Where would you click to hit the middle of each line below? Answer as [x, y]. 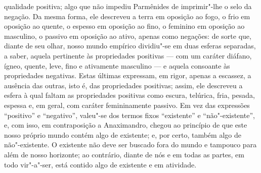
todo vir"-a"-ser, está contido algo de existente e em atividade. [100, 164]
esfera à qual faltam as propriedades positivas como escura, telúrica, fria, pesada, [129, 95]
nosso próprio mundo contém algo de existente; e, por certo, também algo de [123, 134]
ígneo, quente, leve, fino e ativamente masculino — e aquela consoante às [117, 65]
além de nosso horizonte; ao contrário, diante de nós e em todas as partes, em [124, 154]
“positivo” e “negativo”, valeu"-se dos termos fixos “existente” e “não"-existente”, [129, 115]
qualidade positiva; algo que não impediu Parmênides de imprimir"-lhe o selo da [128, 6]
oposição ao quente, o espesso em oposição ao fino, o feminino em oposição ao [124, 26]
